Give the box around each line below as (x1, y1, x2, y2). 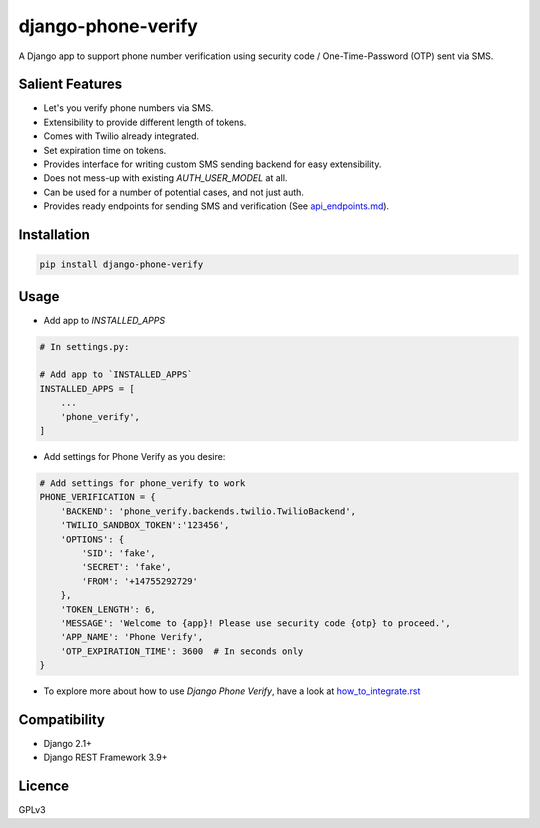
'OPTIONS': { (60, 533, 125, 545)
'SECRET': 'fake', (81, 561, 172, 573)
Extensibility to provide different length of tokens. (43, 116, 247, 128)
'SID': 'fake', (81, 547, 157, 559)
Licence (18, 778, 70, 795)
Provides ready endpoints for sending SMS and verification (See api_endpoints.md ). (43, 200, 390, 212)
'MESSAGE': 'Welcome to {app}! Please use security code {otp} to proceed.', (60, 617, 452, 629)
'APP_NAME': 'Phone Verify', (60, 631, 204, 643)
